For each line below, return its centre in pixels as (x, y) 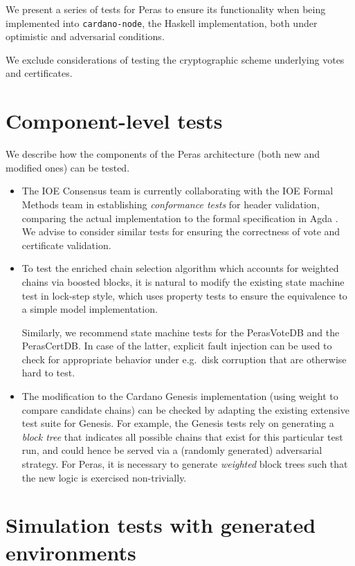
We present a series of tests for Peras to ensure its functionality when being (166, 9)
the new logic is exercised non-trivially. (104, 477)
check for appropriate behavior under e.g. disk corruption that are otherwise (184, 359)
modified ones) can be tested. (68, 167)
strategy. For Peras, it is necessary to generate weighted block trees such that (185, 464)
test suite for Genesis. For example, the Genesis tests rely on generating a (178, 423)
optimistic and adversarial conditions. (85, 36)
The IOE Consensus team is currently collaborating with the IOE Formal (177, 191)
